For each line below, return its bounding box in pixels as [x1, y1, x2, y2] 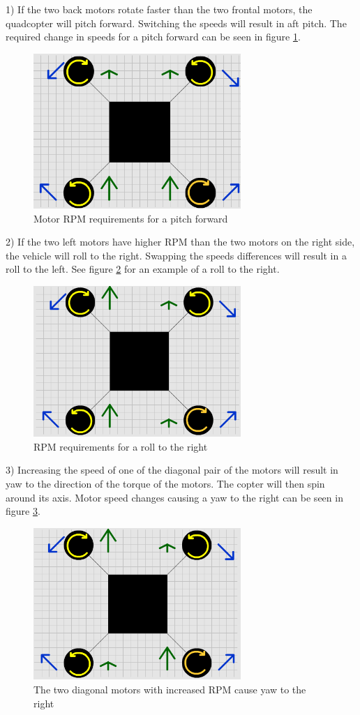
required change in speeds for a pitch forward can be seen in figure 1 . [6, 29, 301, 44]
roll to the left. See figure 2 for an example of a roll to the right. [6, 262, 280, 276]
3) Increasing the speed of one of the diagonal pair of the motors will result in [6, 462, 338, 477]
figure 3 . [6, 504, 40, 518]
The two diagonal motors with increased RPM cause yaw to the [33, 682, 306, 696]
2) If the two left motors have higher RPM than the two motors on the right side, [6, 234, 355, 249]
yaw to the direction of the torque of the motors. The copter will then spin [6, 476, 325, 491]
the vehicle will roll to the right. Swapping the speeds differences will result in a [6, 248, 347, 262]
